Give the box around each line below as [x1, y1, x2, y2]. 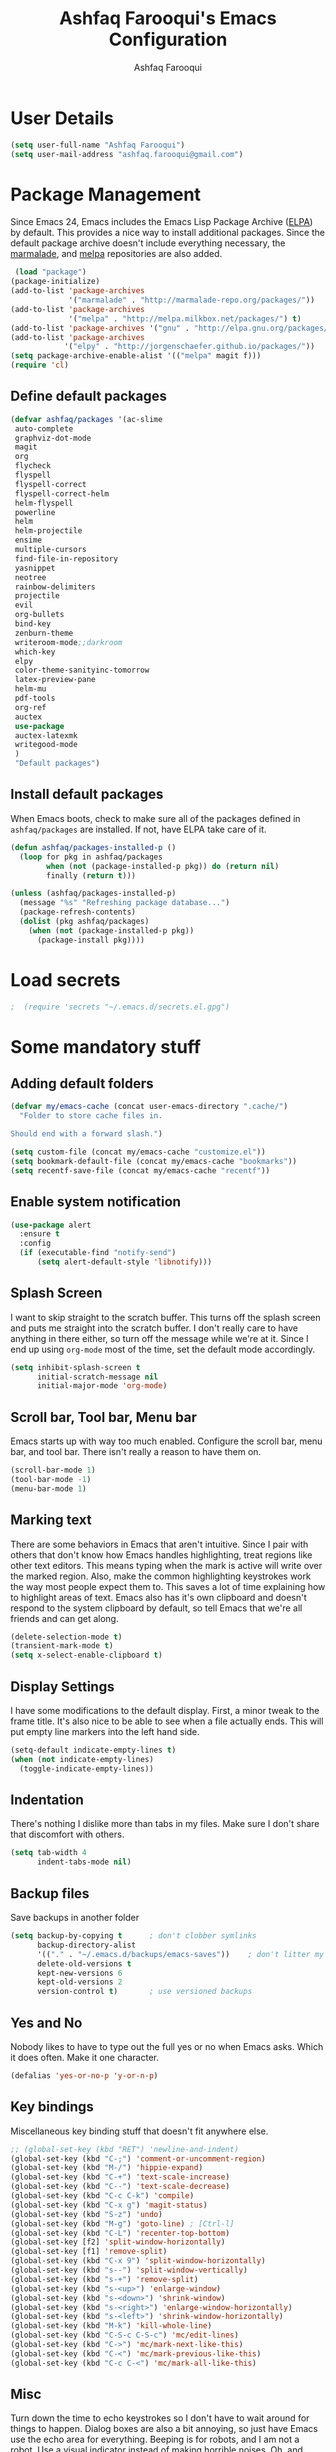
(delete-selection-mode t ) [10, 1632, 123, 1642]
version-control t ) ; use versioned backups [36, 1987, 253, 1997]
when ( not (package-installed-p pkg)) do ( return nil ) [46, 861, 280, 871]
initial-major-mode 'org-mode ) [36, 1381, 168, 1391]
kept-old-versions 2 [36, 1977, 123, 1987]
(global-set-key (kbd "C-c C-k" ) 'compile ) [10, 2191, 195, 2201]
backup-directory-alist [36, 1940, 137, 1950]
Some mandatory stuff [10, 1035, 202, 1058]
